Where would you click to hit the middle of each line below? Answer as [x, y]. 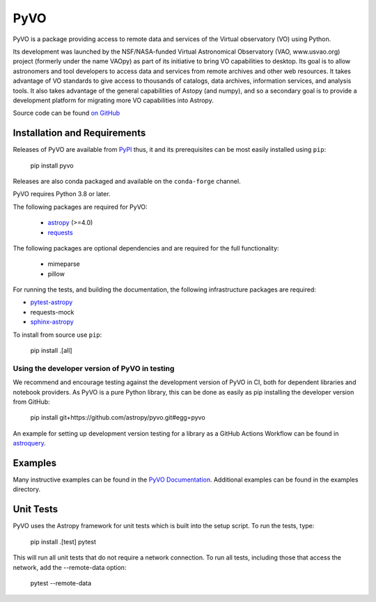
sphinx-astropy [52, 322]
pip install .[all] [51, 351]
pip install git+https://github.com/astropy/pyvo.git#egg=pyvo [118, 418]
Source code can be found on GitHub [66, 113]
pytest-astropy [52, 302]
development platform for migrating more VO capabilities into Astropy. [113, 100]
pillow [56, 274]
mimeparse [64, 264]
